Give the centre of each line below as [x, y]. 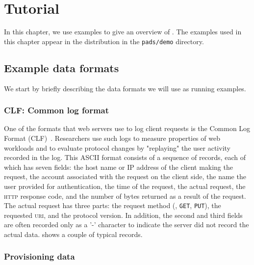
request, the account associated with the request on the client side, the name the [125, 176]
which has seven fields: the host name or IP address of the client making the [118, 167]
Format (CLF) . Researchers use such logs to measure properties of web [112, 138]
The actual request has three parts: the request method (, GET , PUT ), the [113, 205]
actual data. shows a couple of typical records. [73, 234]
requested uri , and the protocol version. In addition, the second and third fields [123, 215]
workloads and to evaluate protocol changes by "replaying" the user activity [117, 147]
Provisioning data [39, 256]
